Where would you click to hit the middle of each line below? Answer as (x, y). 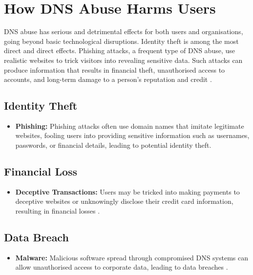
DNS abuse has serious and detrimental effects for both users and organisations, (124, 31)
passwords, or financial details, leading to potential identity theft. (113, 145)
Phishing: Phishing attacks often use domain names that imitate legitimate (130, 126)
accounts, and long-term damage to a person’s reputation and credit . (108, 79)
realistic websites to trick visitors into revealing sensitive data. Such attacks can (123, 60)
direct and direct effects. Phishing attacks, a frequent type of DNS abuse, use (119, 50)
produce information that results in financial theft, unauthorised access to (115, 69)
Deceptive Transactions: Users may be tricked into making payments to (127, 191)
